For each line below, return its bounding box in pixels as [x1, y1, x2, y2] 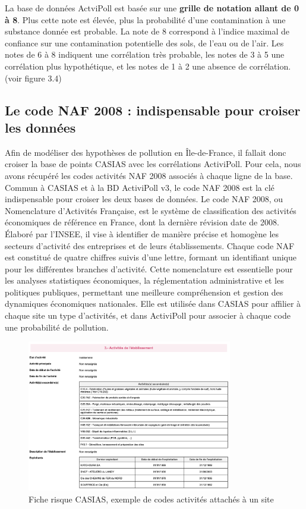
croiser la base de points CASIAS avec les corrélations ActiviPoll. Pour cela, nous [5, 158, 301, 170]
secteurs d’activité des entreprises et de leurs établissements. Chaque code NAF [5, 239, 295, 252]
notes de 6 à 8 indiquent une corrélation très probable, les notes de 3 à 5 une [5, 48, 285, 61]
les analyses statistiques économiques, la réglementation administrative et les [5, 274, 284, 287]
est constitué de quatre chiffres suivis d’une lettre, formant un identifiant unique [5, 251, 296, 263]
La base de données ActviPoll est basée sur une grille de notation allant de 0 [5, 2, 299, 14]
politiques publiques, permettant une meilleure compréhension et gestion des [5, 285, 283, 298]
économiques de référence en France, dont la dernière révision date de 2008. [5, 216, 279, 228]
